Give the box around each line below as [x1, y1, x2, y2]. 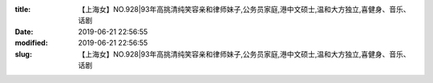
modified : [14, 38, 48, 48]
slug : [14, 49, 32, 59]
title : [14, 5, 31, 14]
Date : [14, 26, 34, 36]
